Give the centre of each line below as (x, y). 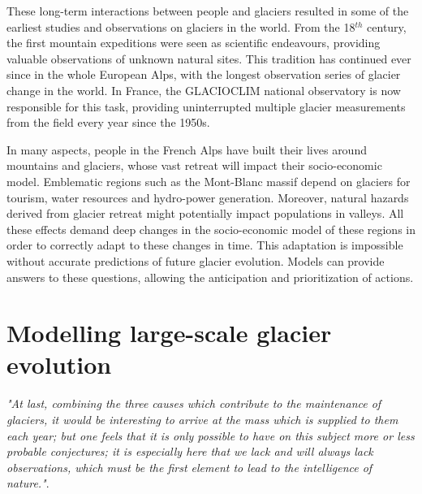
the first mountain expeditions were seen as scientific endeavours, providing (194, 43)
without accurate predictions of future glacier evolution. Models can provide (196, 260)
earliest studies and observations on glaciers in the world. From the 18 (181, 26)
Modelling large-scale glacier (169, 333)
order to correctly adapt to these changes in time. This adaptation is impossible (205, 245)
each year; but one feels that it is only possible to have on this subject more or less (211, 435)
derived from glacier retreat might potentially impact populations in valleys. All (205, 213)
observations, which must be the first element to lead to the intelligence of (189, 467)
